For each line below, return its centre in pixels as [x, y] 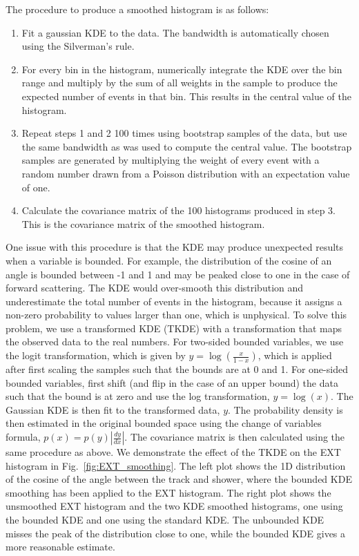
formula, [23, 437]
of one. [36, 187]
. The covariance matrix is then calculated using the [235, 437]
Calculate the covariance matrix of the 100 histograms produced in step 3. [178, 210]
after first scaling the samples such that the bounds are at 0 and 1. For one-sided [177, 369]
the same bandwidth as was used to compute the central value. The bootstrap [187, 146]
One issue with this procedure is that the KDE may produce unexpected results [175, 247]
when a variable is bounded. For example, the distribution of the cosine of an [169, 260]
